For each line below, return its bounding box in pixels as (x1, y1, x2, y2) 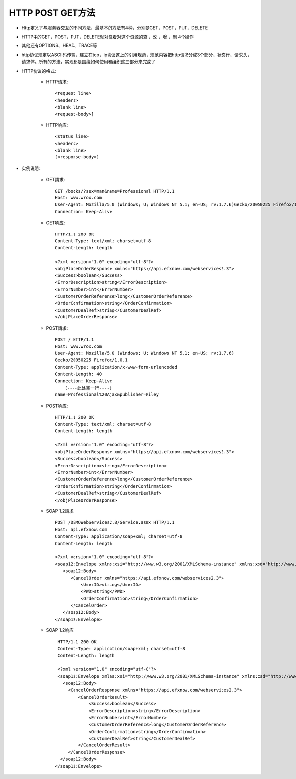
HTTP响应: (46, 122, 68, 128)
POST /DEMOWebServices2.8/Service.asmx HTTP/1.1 (55, 520, 175, 525)
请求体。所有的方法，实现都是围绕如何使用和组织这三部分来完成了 (21, 59, 155, 65)
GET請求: (46, 177, 65, 183)
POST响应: (46, 403, 68, 409)
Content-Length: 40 (55, 371, 102, 377)
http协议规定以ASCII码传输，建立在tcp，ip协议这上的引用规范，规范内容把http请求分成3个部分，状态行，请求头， (21, 52, 252, 58)
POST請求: (46, 325, 68, 331)
